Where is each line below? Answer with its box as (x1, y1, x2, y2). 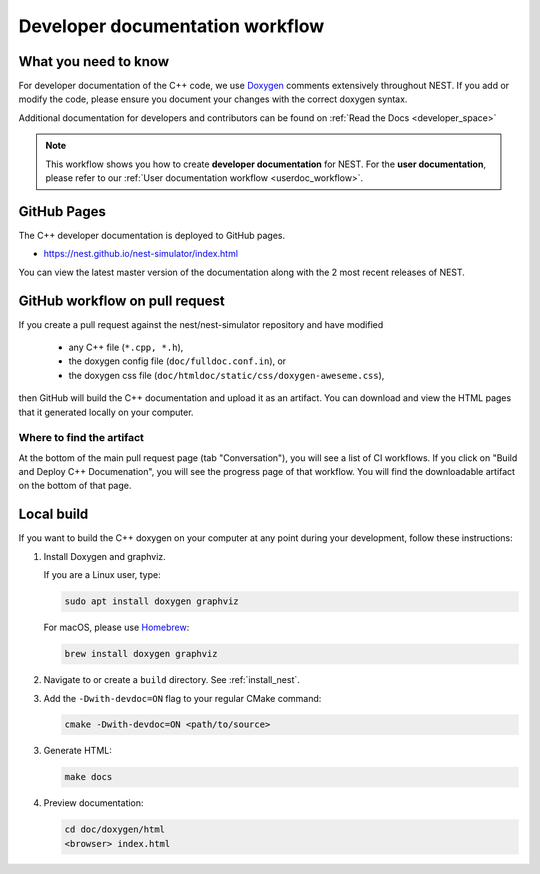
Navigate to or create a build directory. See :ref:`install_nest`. (43, 674, 300, 686)
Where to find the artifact (18, 431, 145, 445)
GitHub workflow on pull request (18, 292, 225, 309)
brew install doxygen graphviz (64, 648, 219, 660)
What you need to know (18, 53, 170, 70)
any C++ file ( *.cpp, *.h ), (68, 341, 184, 353)
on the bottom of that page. (18, 480, 132, 492)
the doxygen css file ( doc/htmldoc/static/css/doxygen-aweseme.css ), (68, 369, 385, 381)
